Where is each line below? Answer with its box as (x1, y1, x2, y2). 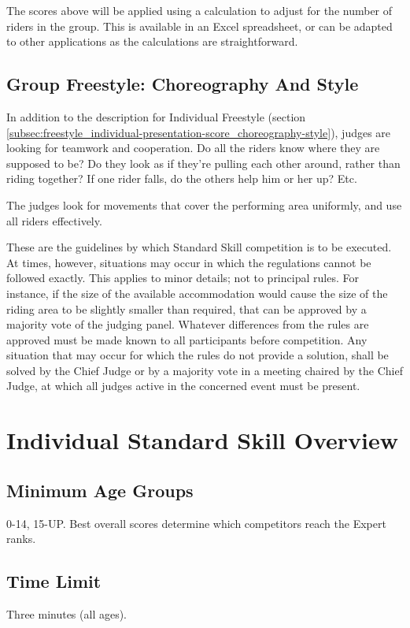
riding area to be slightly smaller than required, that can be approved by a (6, 300, 367, 317)
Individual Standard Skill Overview (6, 424, 399, 456)
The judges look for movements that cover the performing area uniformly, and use (6, 196, 402, 213)
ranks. (6, 530, 36, 547)
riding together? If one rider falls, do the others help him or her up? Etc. (6, 170, 357, 187)
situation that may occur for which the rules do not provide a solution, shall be (6, 347, 389, 363)
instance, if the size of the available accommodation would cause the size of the (6, 284, 388, 301)
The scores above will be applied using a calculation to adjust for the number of (6, 2, 393, 18)
